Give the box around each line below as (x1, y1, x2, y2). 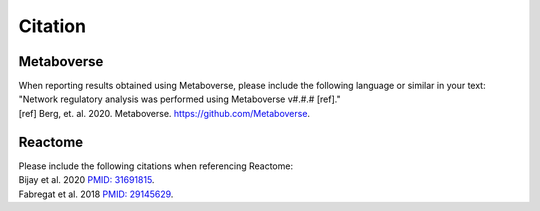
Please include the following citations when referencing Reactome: (18, 160, 294, 172)
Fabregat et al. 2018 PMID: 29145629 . (18, 188, 174, 200)
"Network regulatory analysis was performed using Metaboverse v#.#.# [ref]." (18, 93, 341, 105)
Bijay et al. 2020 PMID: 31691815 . (18, 174, 155, 186)
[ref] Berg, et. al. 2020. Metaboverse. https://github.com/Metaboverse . (18, 107, 310, 119)
